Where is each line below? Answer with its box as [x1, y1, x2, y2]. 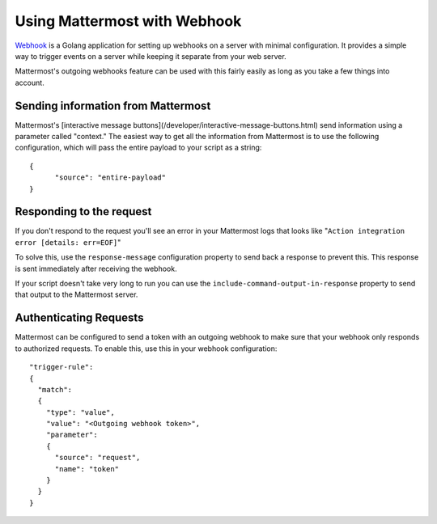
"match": [37, 385, 73, 394]
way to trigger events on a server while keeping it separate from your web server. [15, 51, 286, 61]
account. [15, 78, 45, 87]
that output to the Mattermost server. [15, 289, 138, 299]
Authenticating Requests [15, 311, 144, 325]
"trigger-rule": [29, 362, 94, 372]
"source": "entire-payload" [54, 173, 166, 182]
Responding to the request [15, 205, 152, 218]
